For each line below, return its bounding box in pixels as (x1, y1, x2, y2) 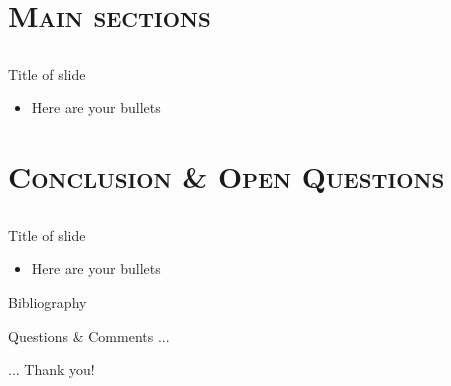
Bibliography (8, 291, 87, 312)
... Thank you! (8, 359, 95, 380)
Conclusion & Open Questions (8, 156, 445, 197)
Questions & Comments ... (8, 325, 170, 346)
